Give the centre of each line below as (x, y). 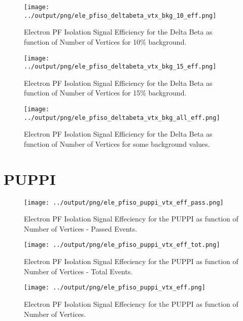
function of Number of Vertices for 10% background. (105, 41)
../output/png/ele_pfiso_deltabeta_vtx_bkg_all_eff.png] (122, 118)
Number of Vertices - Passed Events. (81, 228)
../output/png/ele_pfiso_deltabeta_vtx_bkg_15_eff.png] (120, 67)
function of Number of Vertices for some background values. (117, 143)
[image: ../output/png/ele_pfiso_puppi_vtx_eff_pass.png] (124, 202)
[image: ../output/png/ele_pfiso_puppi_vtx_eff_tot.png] (122, 245)
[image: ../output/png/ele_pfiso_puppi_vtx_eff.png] (115, 288)
